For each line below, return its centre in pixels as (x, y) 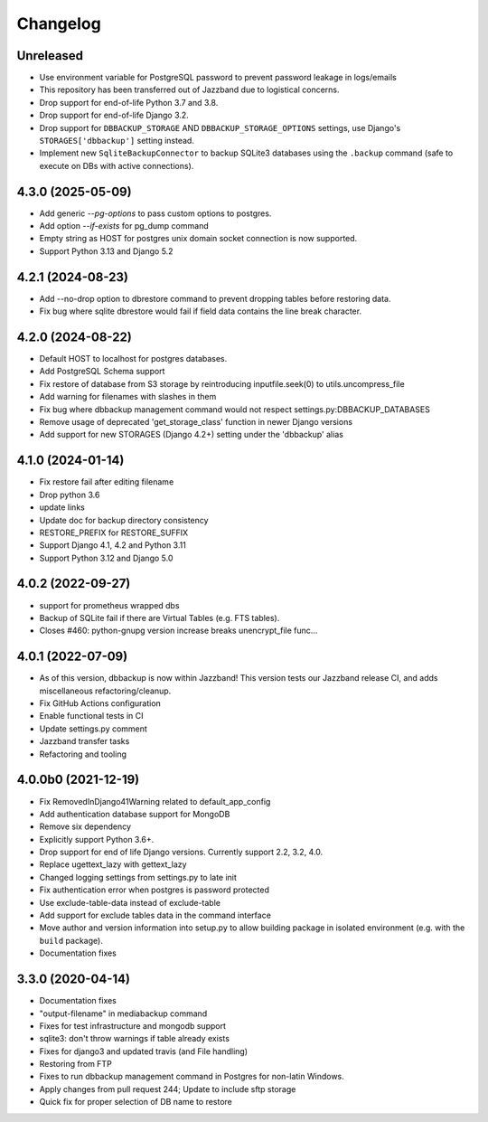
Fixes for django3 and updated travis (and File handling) (144, 1051)
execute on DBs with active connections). (117, 165)
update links (62, 507)
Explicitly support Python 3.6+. (97, 839)
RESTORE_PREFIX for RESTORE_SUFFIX (114, 533)
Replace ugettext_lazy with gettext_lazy (113, 864)
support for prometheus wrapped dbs (109, 605)
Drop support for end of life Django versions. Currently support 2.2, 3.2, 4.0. (181, 852)
